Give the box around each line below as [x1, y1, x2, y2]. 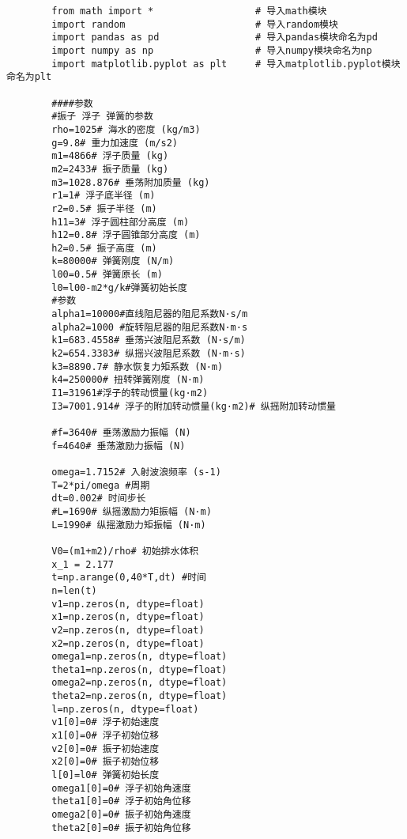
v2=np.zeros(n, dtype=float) [51, 624, 205, 636]
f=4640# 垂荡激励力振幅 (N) [51, 440, 186, 452]
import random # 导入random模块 [51, 18, 338, 30]
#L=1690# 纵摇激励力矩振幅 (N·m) [51, 505, 212, 517]
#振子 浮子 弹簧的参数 [51, 111, 153, 123]
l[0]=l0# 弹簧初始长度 [51, 769, 160, 781]
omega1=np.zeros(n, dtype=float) [51, 651, 228, 663]
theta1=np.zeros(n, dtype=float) [51, 663, 228, 675]
